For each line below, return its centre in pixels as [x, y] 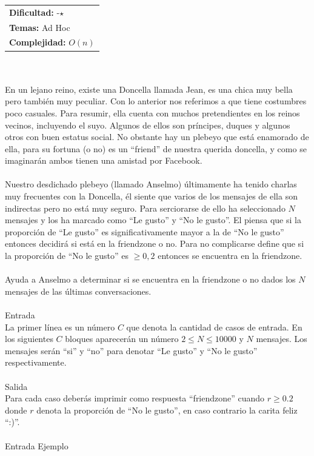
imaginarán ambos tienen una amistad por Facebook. [104, 160]
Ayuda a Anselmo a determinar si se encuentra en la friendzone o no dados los [150, 279]
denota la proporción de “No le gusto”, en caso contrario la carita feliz [167, 410]
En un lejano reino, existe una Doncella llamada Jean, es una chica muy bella [149, 89]
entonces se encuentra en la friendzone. [230, 256]
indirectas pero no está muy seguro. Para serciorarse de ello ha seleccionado [145, 208]
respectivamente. [36, 362]
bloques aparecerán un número [122, 339]
